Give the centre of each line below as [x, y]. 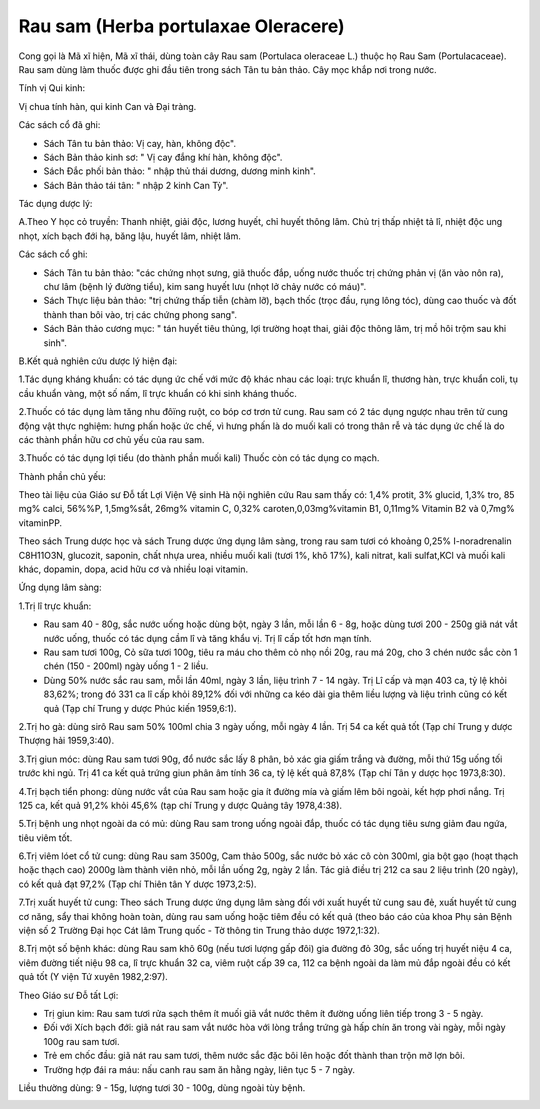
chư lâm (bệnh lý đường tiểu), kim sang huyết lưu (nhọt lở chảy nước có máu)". [205, 287]
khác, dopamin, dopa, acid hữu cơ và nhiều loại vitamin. [133, 569]
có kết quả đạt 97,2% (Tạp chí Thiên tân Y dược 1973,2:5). [137, 884]
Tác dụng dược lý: [55, 204]
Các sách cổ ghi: [53, 254]
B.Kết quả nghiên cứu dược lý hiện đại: [98, 361]
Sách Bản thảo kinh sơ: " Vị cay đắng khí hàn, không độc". [163, 157]
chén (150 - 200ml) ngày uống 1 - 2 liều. [126, 666]
